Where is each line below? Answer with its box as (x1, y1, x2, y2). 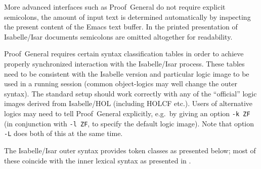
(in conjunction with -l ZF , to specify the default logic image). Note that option (4, 118, 254, 128)
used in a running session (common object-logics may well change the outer (4, 78, 237, 89)
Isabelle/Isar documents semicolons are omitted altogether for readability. (4, 31, 233, 42)
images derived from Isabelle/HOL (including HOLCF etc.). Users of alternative (4, 98, 253, 109)
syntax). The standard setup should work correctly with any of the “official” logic (4, 88, 257, 98)
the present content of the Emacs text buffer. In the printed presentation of (4, 21, 238, 32)
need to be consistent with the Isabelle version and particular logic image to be (4, 68, 249, 79)
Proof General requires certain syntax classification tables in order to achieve (4, 48, 244, 59)
